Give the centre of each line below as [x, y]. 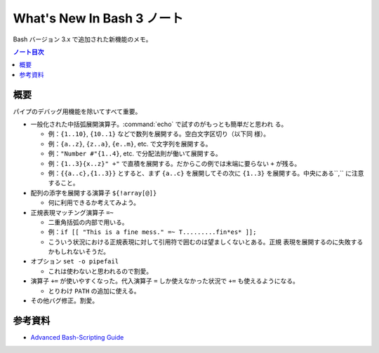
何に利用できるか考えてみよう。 [94, 202]
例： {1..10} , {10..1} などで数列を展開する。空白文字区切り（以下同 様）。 [159, 134]
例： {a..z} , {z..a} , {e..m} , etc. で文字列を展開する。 [130, 144]
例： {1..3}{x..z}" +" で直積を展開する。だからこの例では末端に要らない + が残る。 [174, 163]
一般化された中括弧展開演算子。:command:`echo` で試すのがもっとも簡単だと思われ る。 [159, 124]
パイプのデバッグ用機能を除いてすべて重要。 [77, 111]
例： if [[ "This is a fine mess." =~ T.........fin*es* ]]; [152, 232]
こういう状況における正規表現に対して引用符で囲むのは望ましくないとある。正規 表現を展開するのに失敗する [206, 242]
